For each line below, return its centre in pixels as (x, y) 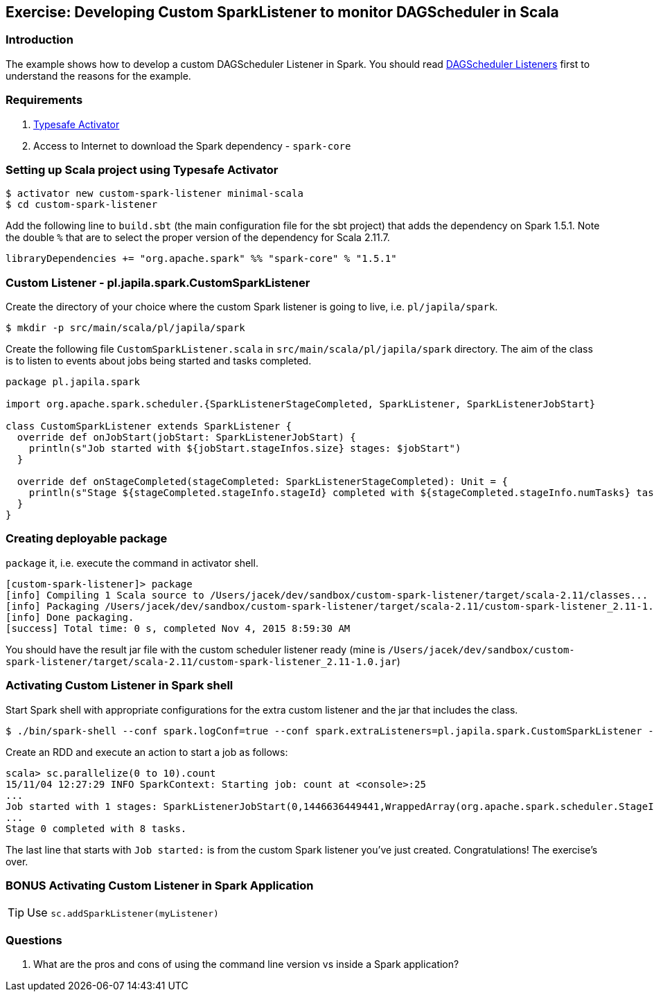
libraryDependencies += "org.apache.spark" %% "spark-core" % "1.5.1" (201, 259)
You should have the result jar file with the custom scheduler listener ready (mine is (196, 649)
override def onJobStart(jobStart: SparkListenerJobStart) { (186, 438)
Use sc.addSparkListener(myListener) (123, 913)
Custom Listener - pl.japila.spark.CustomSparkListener (158, 282)
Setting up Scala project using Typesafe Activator (142, 169)
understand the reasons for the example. (98, 76)
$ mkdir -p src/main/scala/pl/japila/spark (125, 328)
